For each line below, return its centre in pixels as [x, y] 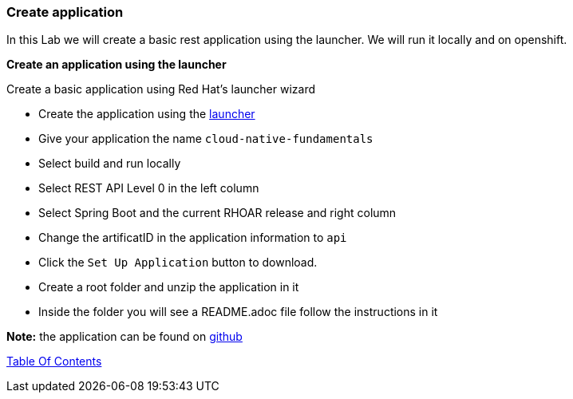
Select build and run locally [110, 164]
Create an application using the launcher [117, 65]
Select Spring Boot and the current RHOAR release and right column [217, 213]
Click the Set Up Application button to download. [178, 263]
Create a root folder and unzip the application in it [169, 287]
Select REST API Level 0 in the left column [149, 188]
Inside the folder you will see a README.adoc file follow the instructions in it [238, 312]
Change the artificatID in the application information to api [193, 238]
